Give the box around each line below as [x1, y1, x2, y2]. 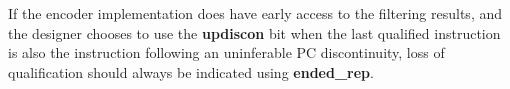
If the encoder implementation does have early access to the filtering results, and [8, 3, 503, 23]
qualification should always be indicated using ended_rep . [8, 61, 374, 82]
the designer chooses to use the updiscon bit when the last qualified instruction [8, 22, 501, 43]
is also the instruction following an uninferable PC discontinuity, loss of [8, 42, 445, 63]
